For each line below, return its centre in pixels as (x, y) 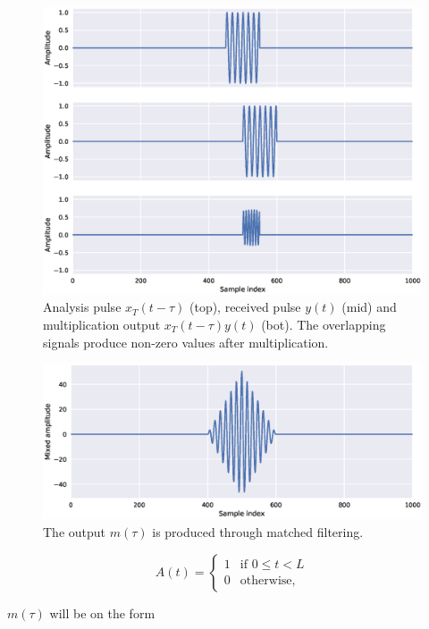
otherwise (266, 580)
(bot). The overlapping (324, 324)
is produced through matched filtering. (258, 532)
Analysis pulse (82, 307)
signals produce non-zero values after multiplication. (186, 342)
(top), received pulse (245, 307)
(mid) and (369, 307)
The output (75, 532)
